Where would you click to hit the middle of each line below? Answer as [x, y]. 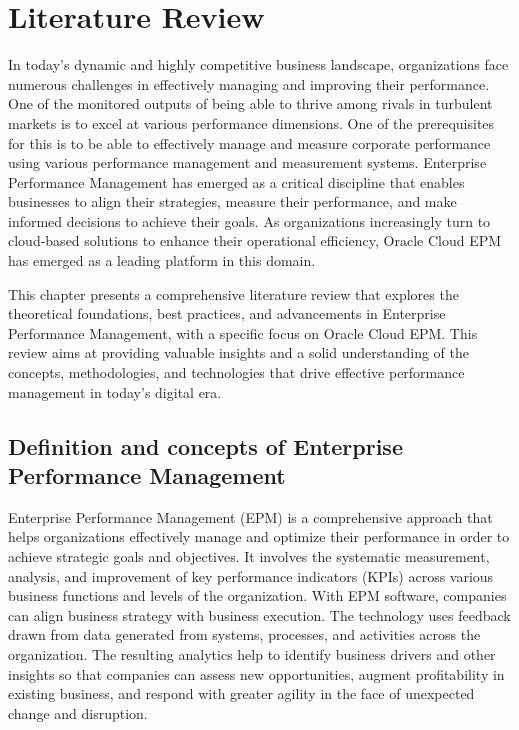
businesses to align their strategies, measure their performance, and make [232, 201]
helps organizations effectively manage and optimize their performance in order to [259, 536]
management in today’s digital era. [115, 391]
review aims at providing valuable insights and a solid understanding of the [238, 352]
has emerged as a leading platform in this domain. [162, 260]
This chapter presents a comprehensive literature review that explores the [233, 293]
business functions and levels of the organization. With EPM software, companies [257, 595]
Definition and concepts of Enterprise [205, 445]
